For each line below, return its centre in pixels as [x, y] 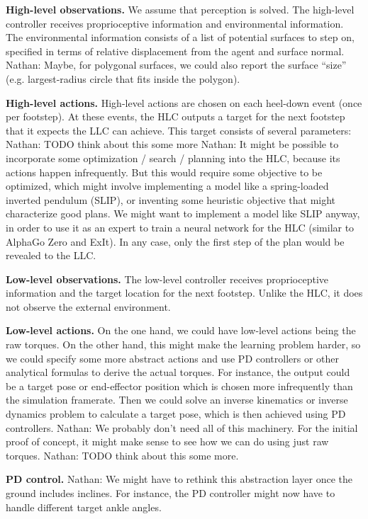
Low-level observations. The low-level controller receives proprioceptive [167, 279]
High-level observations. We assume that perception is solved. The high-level [180, 9]
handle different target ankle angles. [84, 507]
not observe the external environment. [88, 306]
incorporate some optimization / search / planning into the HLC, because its [173, 158]
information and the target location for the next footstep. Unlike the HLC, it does [184, 293]
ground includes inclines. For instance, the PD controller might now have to [171, 493]
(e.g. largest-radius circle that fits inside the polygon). [123, 78]
